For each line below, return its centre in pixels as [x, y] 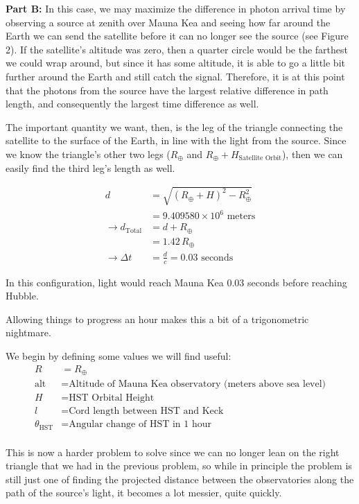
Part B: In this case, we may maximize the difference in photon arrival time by [176, 8]
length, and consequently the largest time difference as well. [132, 104]
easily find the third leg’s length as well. [90, 167]
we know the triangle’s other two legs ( [88, 154]
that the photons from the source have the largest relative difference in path [167, 90]
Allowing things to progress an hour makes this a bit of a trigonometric [157, 319]
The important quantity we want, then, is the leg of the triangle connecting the [174, 127]
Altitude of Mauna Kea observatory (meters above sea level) [198, 384]
